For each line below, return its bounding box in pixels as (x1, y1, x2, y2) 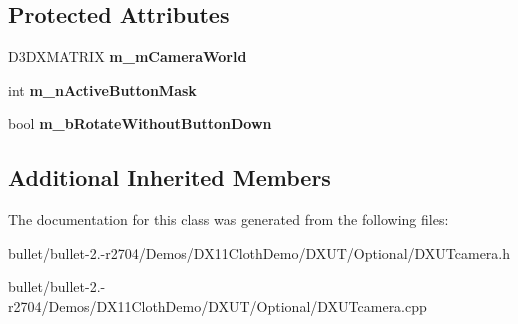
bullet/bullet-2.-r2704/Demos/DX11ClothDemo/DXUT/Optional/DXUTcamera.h (8, 242, 511, 263)
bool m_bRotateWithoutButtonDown (8, 113, 272, 134)
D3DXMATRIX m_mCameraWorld (8, 46, 247, 67)
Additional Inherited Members (8, 162, 331, 193)
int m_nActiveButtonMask (8, 79, 197, 100)
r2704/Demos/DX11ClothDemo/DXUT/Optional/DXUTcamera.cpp (8, 295, 427, 316)
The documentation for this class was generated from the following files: (8, 209, 449, 230)
